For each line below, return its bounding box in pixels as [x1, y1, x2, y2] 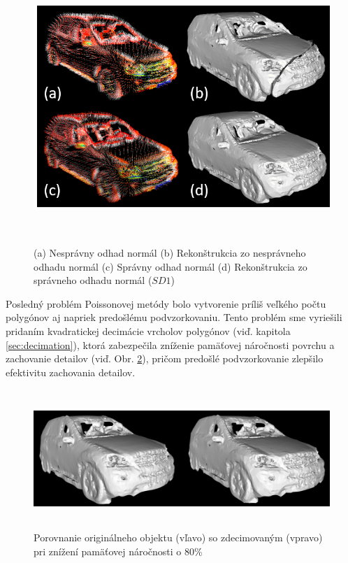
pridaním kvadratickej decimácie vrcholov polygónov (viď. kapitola [6, 323, 291, 338]
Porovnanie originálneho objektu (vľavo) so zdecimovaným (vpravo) [34, 530, 323, 545]
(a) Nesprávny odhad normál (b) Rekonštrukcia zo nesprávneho [34, 245, 306, 259]
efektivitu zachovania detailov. [6, 364, 136, 379]
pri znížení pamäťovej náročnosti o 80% [34, 543, 203, 558]
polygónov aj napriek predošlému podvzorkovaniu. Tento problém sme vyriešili [6, 310, 342, 325]
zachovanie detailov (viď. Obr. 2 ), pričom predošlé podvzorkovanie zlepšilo [6, 351, 324, 366]
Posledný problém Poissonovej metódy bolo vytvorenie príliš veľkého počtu [6, 296, 326, 311]
